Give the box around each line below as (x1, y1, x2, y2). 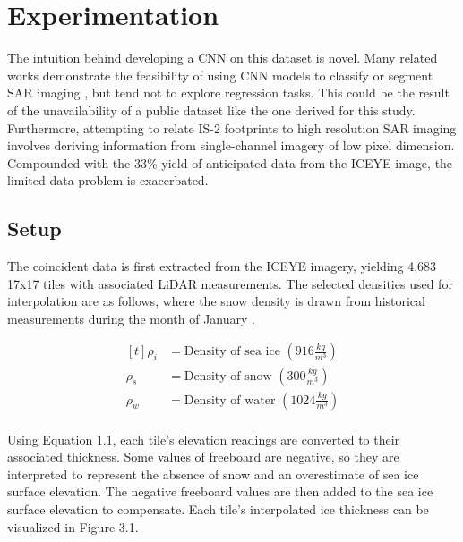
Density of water (184, 394, 276, 407)
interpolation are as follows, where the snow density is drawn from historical (7, 292, 425, 310)
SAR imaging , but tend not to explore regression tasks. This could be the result (7, 83, 450, 102)
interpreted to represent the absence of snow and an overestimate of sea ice (7, 464, 419, 483)
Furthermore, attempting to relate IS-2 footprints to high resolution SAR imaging (7, 118, 457, 137)
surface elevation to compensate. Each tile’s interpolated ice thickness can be (7, 499, 429, 518)
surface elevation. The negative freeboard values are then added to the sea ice (7, 482, 433, 501)
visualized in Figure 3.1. (7, 517, 139, 536)
